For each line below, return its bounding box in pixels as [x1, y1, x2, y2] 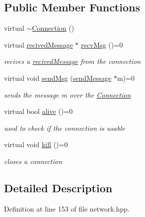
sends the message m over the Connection [4, 89, 131, 100]
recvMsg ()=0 [81, 39, 123, 50]
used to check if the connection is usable [4, 122, 125, 133]
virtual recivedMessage [4, 39, 73, 50]
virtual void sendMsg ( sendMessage [4, 72, 112, 83]
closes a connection [4, 156, 62, 166]
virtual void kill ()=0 [4, 139, 68, 150]
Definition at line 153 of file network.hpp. [4, 203, 130, 214]
